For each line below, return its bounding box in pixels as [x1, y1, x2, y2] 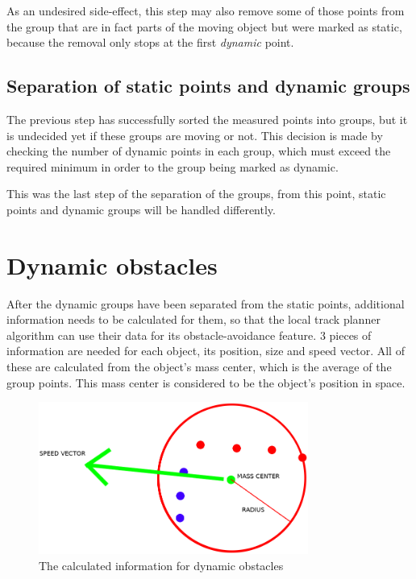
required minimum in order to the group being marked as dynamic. [6, 158, 339, 175]
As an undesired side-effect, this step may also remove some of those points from [6, 2, 405, 19]
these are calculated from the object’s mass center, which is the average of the [6, 358, 392, 375]
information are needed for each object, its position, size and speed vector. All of [6, 342, 405, 359]
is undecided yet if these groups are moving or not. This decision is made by [6, 126, 383, 143]
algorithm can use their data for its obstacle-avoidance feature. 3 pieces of [6, 326, 372, 343]
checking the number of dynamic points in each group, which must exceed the [6, 143, 391, 159]
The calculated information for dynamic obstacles [39, 556, 284, 573]
